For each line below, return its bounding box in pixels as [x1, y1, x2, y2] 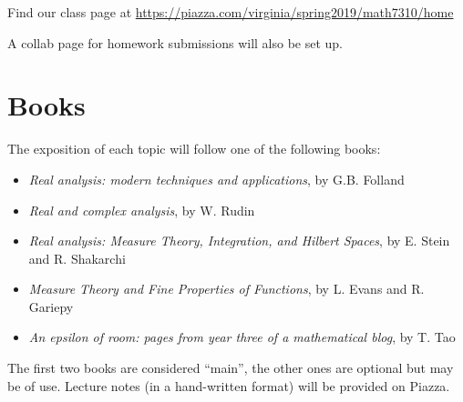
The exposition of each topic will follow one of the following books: [7, 139, 381, 158]
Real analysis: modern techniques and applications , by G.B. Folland [28, 169, 405, 188]
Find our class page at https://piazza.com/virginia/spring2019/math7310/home [7, 3, 454, 21]
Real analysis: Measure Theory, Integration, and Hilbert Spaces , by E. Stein [28, 231, 450, 250]
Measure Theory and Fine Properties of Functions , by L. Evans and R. [28, 279, 425, 298]
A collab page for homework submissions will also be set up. [7, 33, 344, 52]
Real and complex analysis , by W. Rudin [28, 200, 255, 219]
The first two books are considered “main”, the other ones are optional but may [7, 358, 454, 377]
